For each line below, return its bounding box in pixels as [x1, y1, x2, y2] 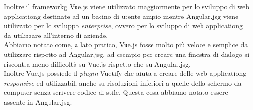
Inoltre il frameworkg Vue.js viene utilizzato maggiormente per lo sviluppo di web [4, 1, 250, 11]
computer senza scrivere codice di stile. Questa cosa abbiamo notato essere [4, 87, 228, 97]
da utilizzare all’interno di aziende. [4, 30, 108, 40]
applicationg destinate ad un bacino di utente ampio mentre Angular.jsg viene [4, 11, 239, 21]
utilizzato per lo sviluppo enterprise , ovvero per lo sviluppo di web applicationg [4, 20, 243, 31]
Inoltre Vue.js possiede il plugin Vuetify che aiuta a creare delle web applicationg [4, 68, 247, 78]
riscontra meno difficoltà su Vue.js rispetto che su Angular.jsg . [4, 58, 191, 69]
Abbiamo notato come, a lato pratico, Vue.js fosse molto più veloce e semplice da [4, 39, 248, 50]
